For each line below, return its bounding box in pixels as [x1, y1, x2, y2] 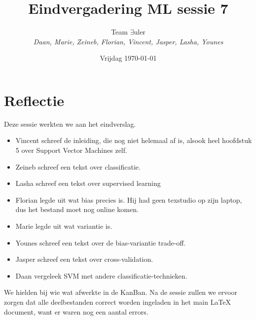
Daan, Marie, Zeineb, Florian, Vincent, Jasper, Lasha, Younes [33, 36, 223, 46]
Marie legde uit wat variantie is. [15, 221, 112, 231]
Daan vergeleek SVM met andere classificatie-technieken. [15, 270, 187, 281]
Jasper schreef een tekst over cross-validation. [15, 254, 153, 264]
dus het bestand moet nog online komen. [15, 204, 139, 214]
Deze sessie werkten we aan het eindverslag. [4, 118, 136, 129]
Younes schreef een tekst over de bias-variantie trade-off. [15, 237, 186, 248]
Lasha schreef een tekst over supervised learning [15, 178, 161, 188]
